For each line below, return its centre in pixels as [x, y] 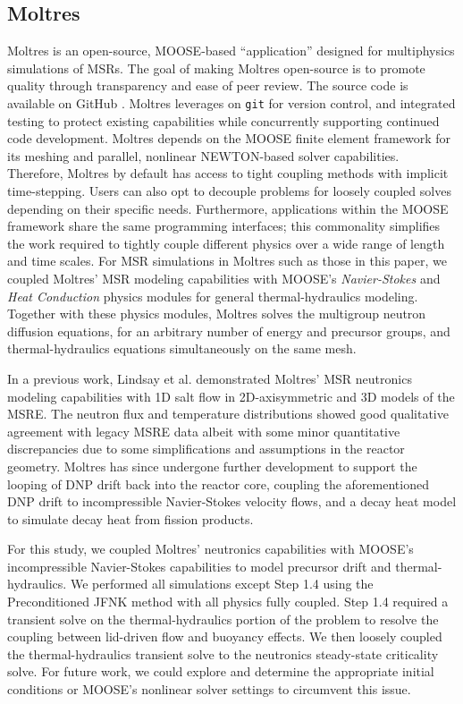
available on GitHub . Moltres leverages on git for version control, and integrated [231, 102]
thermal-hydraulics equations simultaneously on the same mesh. [182, 348]
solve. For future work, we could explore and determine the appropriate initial [221, 671]
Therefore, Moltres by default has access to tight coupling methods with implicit [228, 173]
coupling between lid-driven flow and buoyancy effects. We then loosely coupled [225, 636]
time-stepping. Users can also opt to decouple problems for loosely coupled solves [229, 191]
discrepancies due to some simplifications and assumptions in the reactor [206, 449]
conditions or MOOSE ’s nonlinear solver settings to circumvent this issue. [209, 689]
